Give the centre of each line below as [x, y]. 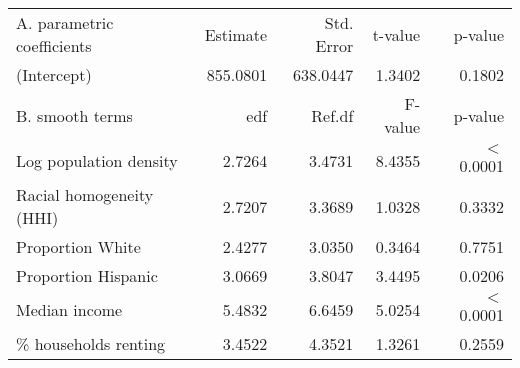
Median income [69, 309]
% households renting [91, 343]
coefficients [54, 45]
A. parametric [65, 22]
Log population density [97, 160]
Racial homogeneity [85, 194]
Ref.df [332, 115]
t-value [396, 34]
